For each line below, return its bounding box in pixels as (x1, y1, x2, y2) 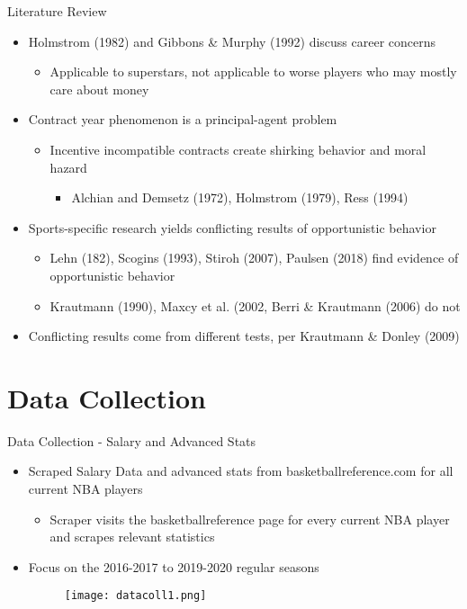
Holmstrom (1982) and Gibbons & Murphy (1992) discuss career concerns (28, 31, 436, 50)
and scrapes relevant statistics (49, 527, 215, 546)
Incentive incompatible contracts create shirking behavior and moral (49, 139, 427, 158)
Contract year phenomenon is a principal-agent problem (28, 110, 337, 129)
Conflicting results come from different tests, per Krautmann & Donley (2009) (28, 327, 460, 345)
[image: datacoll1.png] (64, 589, 207, 603)
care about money (49, 79, 149, 98)
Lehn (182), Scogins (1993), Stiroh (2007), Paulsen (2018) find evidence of (49, 248, 459, 267)
